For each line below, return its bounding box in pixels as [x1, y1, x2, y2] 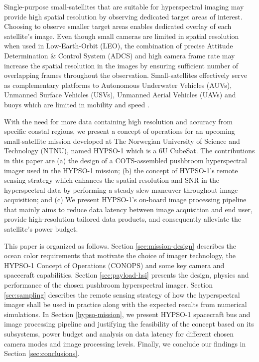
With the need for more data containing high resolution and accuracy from [4, 116, 233, 126]
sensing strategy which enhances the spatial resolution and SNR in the [4, 175, 220, 185]
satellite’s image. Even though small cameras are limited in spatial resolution [4, 30, 239, 41]
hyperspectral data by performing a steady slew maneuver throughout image [4, 184, 238, 195]
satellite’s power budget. [4, 224, 78, 234]
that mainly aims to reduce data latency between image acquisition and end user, [4, 204, 253, 214]
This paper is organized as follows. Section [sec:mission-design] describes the [4, 240, 236, 251]
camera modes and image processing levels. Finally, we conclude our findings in [4, 338, 246, 349]
